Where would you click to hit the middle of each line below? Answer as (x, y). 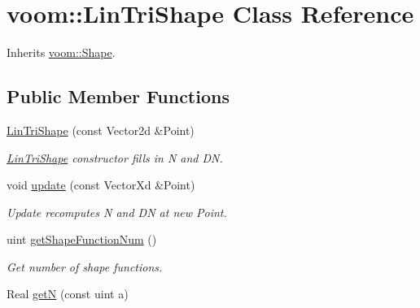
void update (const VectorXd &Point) (101, 185)
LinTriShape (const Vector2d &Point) (101, 130)
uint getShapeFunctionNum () (82, 239)
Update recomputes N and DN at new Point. (117, 212)
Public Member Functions (118, 96)
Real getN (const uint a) (68, 294)
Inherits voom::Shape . (61, 52)
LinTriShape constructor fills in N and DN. (115, 157)
